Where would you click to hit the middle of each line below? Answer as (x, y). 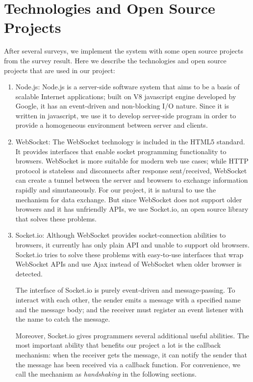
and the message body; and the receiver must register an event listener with (129, 309)
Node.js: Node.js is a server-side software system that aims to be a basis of (127, 87)
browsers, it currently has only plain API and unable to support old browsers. (132, 245)
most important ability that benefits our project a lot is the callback (118, 345)
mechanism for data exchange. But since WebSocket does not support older (129, 199)
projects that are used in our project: (60, 70)
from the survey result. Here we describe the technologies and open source (115, 60)
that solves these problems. (56, 218)
